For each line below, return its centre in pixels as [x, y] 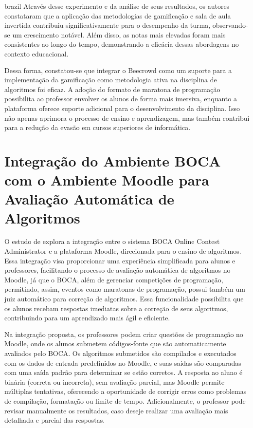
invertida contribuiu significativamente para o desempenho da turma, [108, 25]
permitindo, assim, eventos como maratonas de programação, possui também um [125, 289]
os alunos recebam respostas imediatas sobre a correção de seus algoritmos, [116, 308]
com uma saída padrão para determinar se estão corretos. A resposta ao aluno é [124, 372]
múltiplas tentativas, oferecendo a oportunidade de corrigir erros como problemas [126, 391]
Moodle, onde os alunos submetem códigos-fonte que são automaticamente [115, 344]
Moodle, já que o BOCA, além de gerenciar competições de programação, [114, 279]
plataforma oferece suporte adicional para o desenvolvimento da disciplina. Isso [122, 108]
